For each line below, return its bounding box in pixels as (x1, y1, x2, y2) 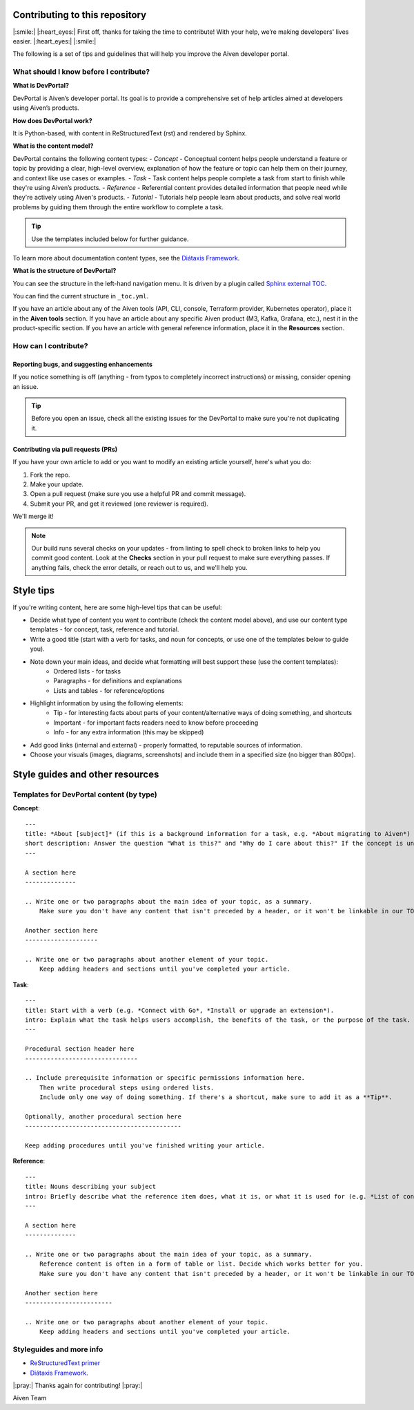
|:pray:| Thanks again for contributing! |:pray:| (12, 1382, 143, 1390)
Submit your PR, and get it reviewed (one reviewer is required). (30, 499, 208, 508)
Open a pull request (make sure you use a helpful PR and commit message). (30, 490, 246, 498)
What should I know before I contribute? (12, 67, 150, 77)
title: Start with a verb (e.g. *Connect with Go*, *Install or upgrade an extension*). (25, 1006, 335, 1014)
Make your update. (30, 480, 84, 488)
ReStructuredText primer (30, 1359, 100, 1367)
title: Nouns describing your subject (25, 1183, 157, 1191)
